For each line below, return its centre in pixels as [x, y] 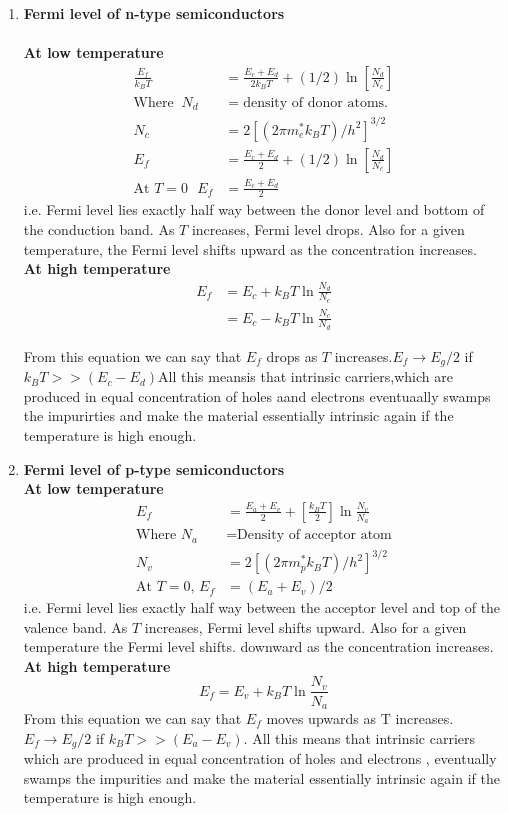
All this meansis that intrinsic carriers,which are [305, 376]
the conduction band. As [99, 229]
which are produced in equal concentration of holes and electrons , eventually [260, 758]
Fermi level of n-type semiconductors [154, 13]
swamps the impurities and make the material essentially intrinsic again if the [261, 777]
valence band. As [75, 626]
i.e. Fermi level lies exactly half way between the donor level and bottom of [254, 209]
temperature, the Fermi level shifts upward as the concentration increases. [250, 248]
